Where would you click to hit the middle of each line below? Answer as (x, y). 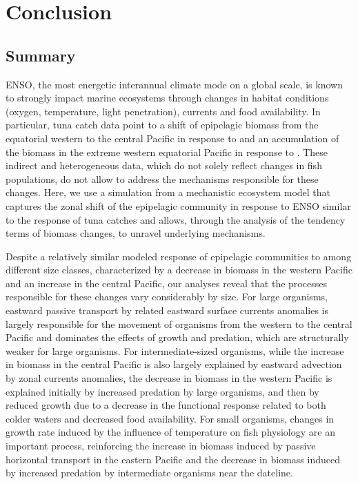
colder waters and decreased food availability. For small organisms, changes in (170, 418)
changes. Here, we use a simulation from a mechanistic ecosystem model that (168, 192)
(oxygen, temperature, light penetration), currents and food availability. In (163, 111)
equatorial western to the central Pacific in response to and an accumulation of (172, 138)
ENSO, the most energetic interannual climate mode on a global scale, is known (174, 84)
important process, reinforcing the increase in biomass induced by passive (161, 446)
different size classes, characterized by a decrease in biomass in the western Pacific (179, 270)
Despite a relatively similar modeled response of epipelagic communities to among (179, 256)
